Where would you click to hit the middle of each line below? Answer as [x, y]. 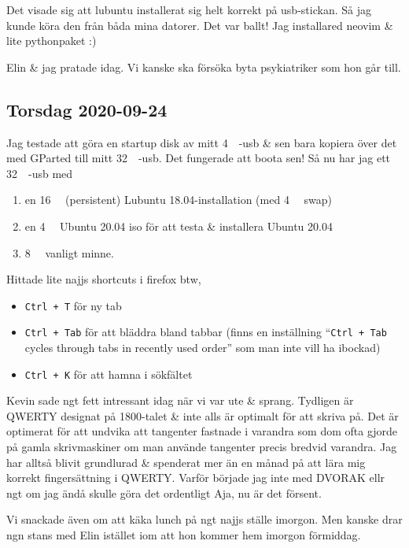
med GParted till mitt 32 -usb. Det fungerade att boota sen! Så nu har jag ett [199, 158]
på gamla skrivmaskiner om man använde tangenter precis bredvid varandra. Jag [202, 447]
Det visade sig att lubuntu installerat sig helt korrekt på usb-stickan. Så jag [189, 9]
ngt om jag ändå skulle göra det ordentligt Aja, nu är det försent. [164, 492]
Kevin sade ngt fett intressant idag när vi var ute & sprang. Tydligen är [180, 400]
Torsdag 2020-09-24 [87, 109]
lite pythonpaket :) [52, 41]
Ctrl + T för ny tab [73, 305]
